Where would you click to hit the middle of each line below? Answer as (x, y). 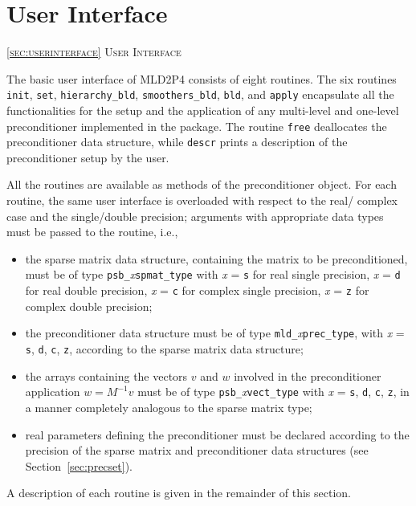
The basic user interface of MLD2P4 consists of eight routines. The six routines (202, 78)
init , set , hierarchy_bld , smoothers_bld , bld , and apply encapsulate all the (200, 94)
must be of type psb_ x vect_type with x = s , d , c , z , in (273, 392)
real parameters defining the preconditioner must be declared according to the (217, 434)
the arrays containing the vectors (106, 375)
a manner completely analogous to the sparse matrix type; (169, 407)
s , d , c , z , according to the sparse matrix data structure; (164, 349)
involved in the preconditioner (308, 375)
